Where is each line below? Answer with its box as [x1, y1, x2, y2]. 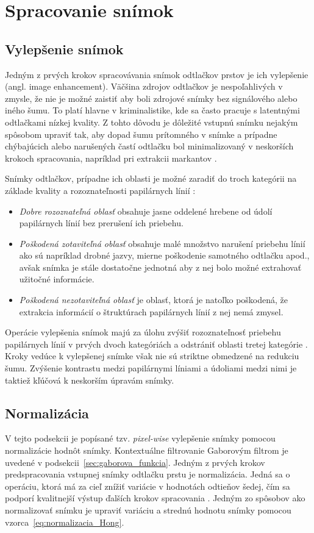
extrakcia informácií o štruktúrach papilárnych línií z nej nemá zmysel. [19, 305, 284, 318]
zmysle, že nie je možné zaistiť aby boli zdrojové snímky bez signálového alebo [5, 91, 298, 104]
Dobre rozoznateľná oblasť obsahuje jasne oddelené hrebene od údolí [19, 204, 273, 217]
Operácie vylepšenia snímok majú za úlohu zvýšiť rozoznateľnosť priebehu [5, 326, 281, 338]
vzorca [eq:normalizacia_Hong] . [5, 515, 124, 528]
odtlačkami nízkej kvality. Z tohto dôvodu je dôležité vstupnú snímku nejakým [5, 115, 298, 128]
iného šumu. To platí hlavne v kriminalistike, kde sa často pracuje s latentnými [5, 104, 300, 116]
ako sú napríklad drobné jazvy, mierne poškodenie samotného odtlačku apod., [19, 249, 310, 262]
